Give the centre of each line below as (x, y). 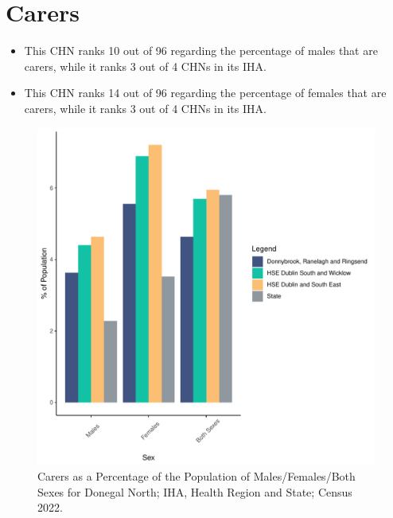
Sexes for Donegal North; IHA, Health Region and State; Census (195, 491)
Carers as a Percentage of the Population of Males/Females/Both (196, 476)
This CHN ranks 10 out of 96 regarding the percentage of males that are (201, 51)
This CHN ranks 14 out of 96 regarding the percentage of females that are (205, 93)
